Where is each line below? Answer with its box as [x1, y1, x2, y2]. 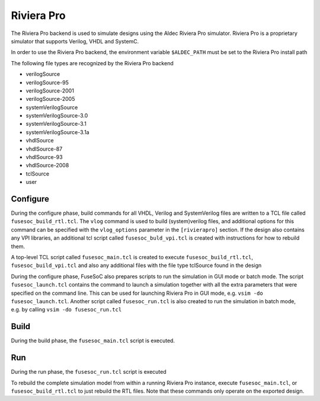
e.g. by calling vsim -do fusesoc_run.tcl [11, 306, 122, 313]
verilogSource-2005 [25, 96, 75, 103]
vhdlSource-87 [25, 145, 63, 152]
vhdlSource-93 [25, 154, 63, 161]
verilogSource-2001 [25, 87, 74, 94]
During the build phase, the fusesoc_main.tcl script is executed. [11, 337, 175, 344]
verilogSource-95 [25, 79, 69, 86]
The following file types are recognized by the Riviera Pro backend [11, 59, 174, 66]
